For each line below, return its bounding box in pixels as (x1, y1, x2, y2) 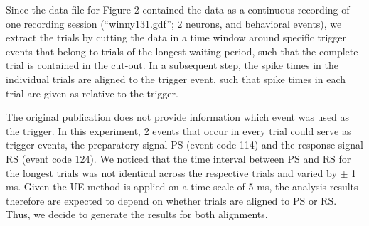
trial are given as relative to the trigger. (6, 85, 178, 100)
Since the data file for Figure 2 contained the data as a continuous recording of (6, 2, 350, 16)
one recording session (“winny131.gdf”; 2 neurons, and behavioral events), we (6, 16, 342, 31)
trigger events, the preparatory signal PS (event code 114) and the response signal (6, 137, 363, 152)
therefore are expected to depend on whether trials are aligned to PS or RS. (6, 193, 337, 208)
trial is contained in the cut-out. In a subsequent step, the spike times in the (6, 58, 338, 72)
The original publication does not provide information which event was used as (6, 109, 350, 124)
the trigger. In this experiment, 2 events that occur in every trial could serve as (6, 123, 351, 138)
